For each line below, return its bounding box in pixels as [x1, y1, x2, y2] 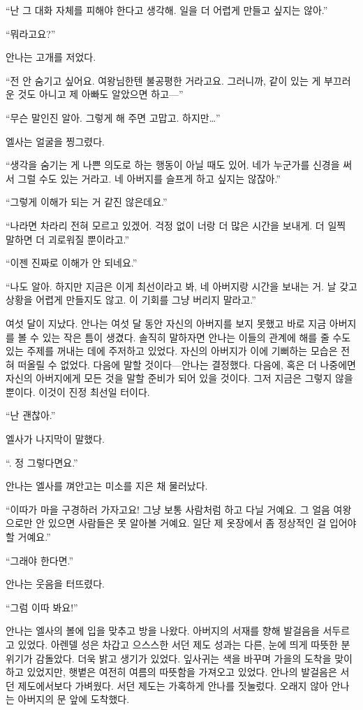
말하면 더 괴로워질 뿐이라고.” [6, 232, 130, 246]
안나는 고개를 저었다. [6, 50, 96, 64]
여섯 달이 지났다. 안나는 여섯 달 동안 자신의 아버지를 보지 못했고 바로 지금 [6, 315, 327, 330]
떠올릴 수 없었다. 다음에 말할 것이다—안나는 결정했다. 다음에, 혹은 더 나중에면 [17, 357, 356, 371]
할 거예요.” [6, 530, 51, 544]
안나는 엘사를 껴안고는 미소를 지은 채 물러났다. [6, 478, 208, 493]
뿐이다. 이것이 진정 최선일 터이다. [6, 384, 150, 399]
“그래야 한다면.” [6, 553, 74, 567]
